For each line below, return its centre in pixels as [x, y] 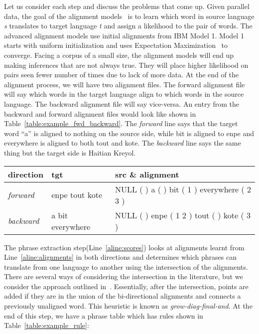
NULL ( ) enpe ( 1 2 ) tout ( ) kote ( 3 [183, 215]
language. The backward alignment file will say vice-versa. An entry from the [122, 103]
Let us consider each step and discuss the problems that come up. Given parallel [127, 6]
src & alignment [147, 174]
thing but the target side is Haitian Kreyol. [70, 152]
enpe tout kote [77, 195]
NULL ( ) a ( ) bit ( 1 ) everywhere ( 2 [183, 189]
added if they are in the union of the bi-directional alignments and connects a [123, 296]
